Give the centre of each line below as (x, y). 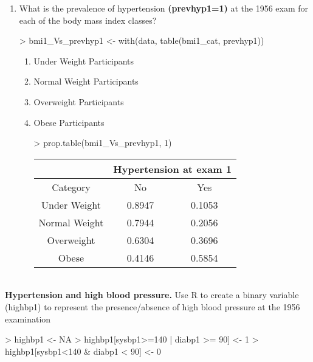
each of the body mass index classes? (88, 20)
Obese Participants (69, 122)
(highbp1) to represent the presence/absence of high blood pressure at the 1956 (153, 306)
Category (71, 187)
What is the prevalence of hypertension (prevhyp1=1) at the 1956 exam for (164, 8)
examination (28, 318)
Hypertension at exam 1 (172, 169)
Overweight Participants (79, 101)
